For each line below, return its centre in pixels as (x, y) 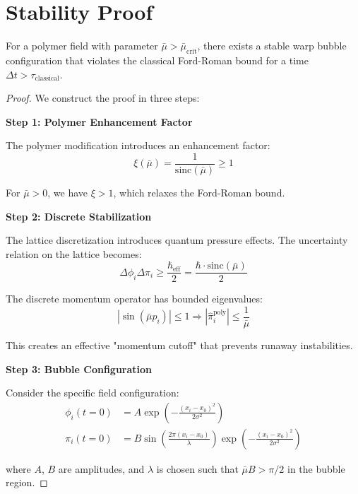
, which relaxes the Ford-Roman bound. (199, 192)
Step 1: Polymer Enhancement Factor (99, 121)
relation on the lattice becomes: (74, 253)
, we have (68, 192)
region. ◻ (27, 482)
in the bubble (316, 468)
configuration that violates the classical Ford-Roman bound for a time (157, 60)
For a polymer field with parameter (82, 46)
